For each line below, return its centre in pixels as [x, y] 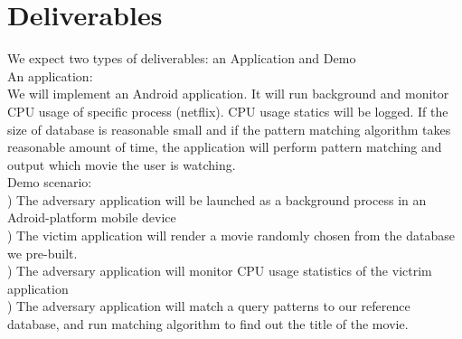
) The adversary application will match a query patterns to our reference [209, 306]
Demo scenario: [50, 182]
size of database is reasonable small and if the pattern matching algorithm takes [229, 129]
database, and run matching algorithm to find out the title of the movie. [208, 324]
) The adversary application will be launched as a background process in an [217, 199]
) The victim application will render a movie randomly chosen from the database [231, 235]
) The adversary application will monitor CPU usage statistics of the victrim [220, 271]
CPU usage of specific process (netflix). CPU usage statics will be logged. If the [228, 111]
